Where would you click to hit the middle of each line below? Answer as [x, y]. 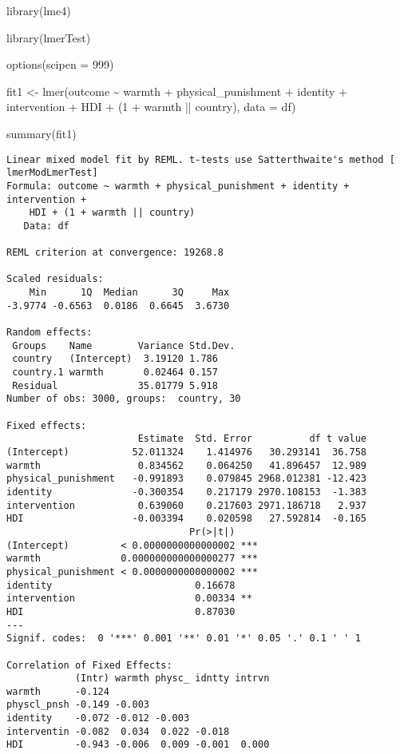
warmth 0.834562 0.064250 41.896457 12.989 [187, 465]
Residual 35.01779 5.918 [115, 385]
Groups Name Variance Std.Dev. [124, 345]
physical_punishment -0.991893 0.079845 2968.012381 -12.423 [187, 479]
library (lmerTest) [49, 37]
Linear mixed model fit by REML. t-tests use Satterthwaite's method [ [201, 159]
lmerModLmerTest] [52, 173]
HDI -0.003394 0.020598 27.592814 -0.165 [187, 519]
